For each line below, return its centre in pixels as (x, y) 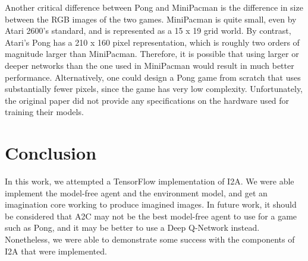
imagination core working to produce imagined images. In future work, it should (151, 204)
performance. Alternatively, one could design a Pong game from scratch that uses (153, 77)
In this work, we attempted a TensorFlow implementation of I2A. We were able (150, 181)
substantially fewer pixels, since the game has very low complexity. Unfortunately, (154, 89)
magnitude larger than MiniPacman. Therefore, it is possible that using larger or (152, 54)
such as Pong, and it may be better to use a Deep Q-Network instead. (132, 227)
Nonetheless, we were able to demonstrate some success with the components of (150, 239)
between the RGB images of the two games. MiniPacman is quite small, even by (151, 19)
